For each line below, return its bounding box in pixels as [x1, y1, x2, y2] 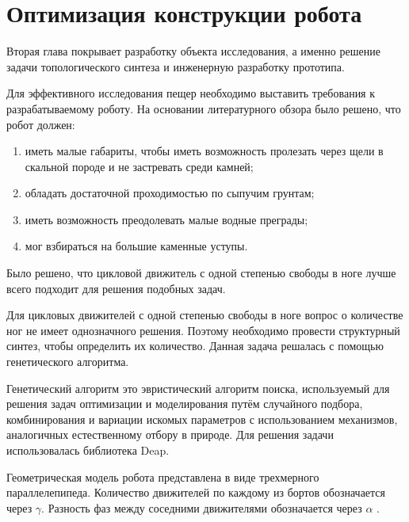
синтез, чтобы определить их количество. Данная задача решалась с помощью [6, 337, 384, 354]
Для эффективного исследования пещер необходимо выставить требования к [6, 85, 376, 101]
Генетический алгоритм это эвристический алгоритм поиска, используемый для [6, 379, 390, 396]
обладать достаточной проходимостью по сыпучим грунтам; [25, 185, 315, 201]
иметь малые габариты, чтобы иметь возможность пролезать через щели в [25, 143, 384, 159]
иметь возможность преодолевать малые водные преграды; [25, 211, 308, 227]
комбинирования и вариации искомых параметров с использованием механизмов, [6, 410, 398, 427]
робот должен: [6, 116, 75, 132]
